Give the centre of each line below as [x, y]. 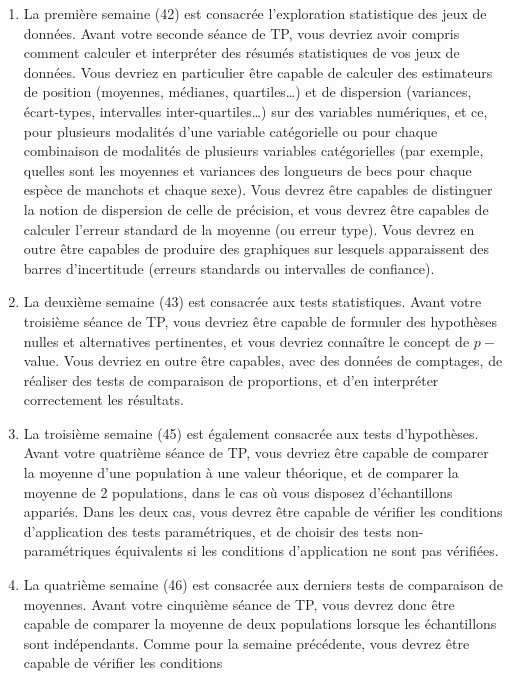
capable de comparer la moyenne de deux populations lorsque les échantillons [260, 623]
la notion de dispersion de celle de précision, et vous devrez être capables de [256, 208]
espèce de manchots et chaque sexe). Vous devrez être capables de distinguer [258, 189]
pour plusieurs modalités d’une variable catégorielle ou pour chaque [230, 130]
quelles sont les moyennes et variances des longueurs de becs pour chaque [247, 169]
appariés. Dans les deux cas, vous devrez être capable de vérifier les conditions [263, 511]
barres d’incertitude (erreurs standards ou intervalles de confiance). [229, 267]
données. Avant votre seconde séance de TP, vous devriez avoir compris [241, 32]
